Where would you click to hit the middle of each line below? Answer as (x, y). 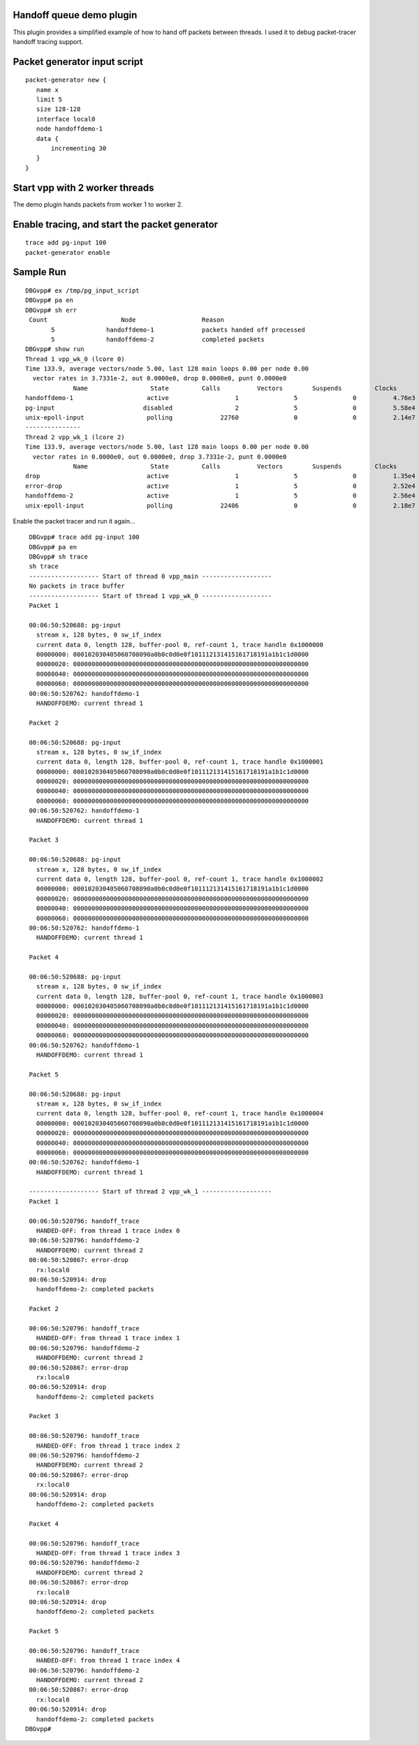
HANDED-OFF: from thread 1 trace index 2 (108, 1446)
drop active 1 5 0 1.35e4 (220, 476)
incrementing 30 (79, 149)
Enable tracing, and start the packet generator (116, 224)
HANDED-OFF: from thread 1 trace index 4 (108, 1661)
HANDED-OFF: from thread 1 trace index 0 (108, 1231)
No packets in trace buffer (77, 586)
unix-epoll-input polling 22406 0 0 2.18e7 (220, 505)
